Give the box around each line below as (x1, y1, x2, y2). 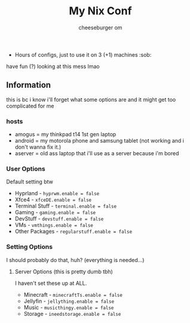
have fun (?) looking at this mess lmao (6, 63, 100, 70)
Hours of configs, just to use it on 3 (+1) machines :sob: (14, 51, 152, 58)
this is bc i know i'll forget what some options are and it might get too (6, 96, 176, 103)
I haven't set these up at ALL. (14, 279, 87, 287)
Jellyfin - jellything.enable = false (23, 297, 115, 304)
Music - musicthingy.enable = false (23, 303, 114, 311)
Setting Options (6, 243, 53, 251)
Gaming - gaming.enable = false (14, 209, 96, 216)
